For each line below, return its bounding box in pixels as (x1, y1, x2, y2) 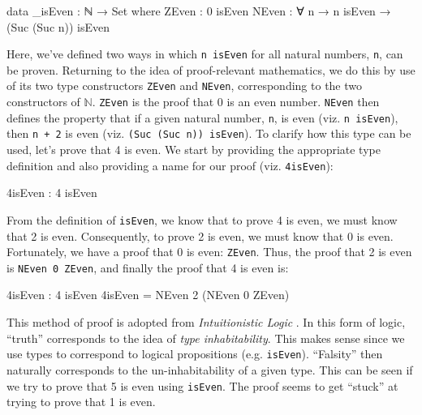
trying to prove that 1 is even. (6, 393, 156, 410)
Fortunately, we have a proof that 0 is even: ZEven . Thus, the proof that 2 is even (6, 243, 412, 260)
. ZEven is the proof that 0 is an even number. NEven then (92, 93, 380, 110)
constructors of (6, 93, 80, 110)
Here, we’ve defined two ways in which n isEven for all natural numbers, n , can (6, 45, 403, 62)
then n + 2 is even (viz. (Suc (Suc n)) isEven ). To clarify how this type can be (6, 125, 411, 142)
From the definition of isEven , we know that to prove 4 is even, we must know (6, 211, 398, 228)
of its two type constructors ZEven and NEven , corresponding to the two (6, 77, 363, 94)
